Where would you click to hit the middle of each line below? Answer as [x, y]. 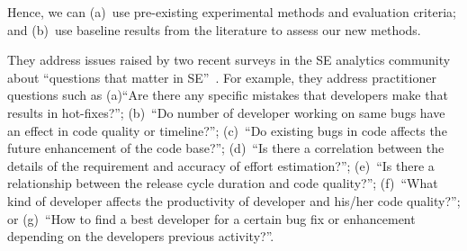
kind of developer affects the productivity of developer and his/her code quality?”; [234, 200]
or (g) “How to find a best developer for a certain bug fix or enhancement [211, 218]
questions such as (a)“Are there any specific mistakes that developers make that [228, 95]
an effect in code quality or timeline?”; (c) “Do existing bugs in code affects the [227, 130]
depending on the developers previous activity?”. [141, 236]
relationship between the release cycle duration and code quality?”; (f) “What [223, 183]
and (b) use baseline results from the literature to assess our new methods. [214, 29]
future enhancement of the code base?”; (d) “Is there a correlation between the [226, 148]
